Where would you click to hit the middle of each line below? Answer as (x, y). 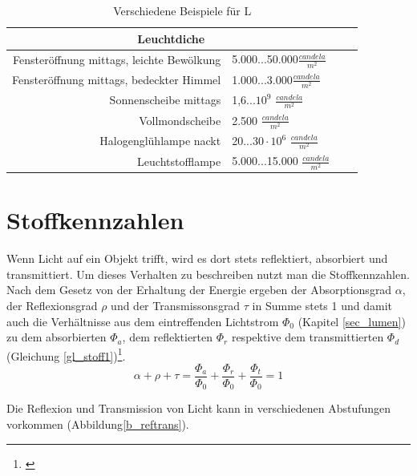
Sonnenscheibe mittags (165, 100)
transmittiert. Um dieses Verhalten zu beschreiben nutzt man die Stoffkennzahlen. (208, 274)
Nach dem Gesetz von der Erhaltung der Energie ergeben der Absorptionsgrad (199, 290)
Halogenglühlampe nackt (160, 141)
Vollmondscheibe (180, 120)
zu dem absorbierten (57, 337)
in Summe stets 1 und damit (322, 305)
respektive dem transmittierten (308, 337)
